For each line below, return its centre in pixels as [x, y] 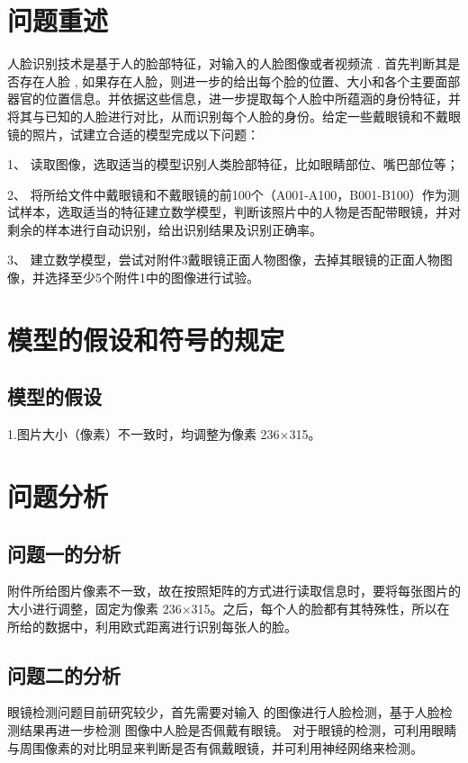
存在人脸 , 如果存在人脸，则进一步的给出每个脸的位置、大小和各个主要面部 [240, 81]
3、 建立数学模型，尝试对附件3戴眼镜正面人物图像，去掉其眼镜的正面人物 [224, 260]
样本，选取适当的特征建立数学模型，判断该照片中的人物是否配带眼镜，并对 [240, 212]
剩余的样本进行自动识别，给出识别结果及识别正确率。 [165, 229]
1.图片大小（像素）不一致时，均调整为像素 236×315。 [164, 434]
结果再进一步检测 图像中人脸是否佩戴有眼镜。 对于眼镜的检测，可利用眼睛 [238, 729]
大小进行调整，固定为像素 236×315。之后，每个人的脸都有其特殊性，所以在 [229, 608]
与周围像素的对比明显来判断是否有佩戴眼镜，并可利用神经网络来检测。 [215, 747]
